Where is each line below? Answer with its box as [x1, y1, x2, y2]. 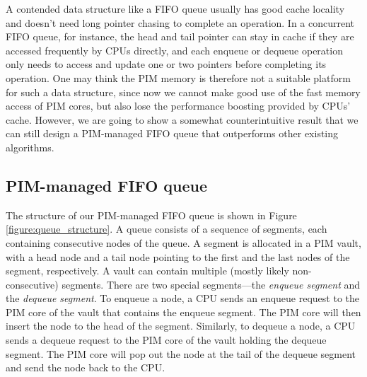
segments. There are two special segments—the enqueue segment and [62, 277, 361, 291]
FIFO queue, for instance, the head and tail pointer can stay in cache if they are [6, 29, 354, 44]
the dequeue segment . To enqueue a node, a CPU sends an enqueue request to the [6, 291, 359, 306]
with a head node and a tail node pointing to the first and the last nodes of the [6, 249, 350, 264]
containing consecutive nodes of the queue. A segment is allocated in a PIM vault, [6, 235, 361, 250]
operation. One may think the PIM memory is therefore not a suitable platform [6, 70, 351, 85]
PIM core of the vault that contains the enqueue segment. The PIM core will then [6, 304, 361, 319]
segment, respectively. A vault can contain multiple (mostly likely [6, 263, 289, 278]
